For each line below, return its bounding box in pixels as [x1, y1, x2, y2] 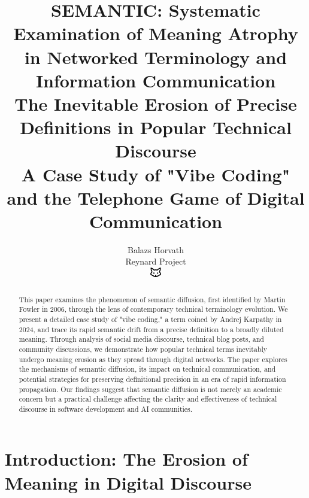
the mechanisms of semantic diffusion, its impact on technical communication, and [19, 364, 276, 374]
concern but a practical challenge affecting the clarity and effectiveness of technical [19, 394, 277, 404]
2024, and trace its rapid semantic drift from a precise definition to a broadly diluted [19, 324, 284, 334]
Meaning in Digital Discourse [5, 470, 252, 494]
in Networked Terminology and [24, 44, 287, 69]
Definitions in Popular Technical [20, 115, 292, 139]
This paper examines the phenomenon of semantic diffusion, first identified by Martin [19, 294, 286, 304]
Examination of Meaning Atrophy [13, 21, 298, 45]
